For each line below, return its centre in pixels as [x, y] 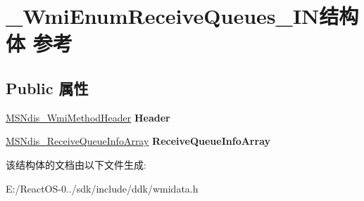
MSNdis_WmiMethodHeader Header [88, 117]
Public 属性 [47, 87]
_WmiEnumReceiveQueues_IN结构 [182, 16]
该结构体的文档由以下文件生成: [76, 164]
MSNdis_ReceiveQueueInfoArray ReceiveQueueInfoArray [138, 141]
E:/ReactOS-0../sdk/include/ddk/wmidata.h [102, 188]
